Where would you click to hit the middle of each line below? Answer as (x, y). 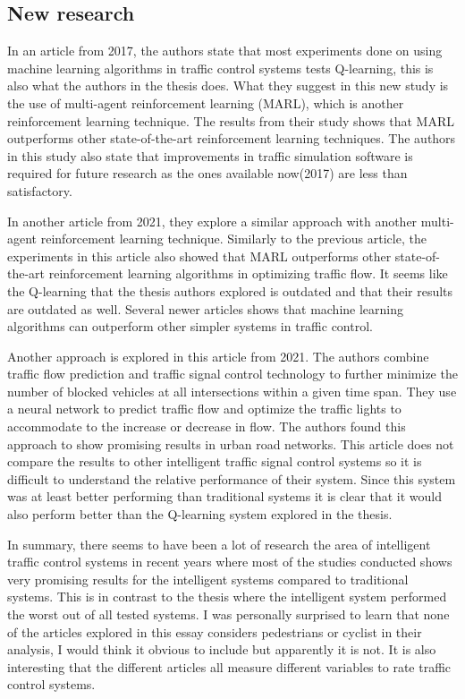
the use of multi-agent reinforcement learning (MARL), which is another (206, 102)
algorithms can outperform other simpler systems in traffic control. (190, 326)
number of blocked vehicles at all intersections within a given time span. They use (232, 391)
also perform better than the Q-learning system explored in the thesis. (200, 514)
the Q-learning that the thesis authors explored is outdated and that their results (230, 290)
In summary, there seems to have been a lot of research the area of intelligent (219, 544)
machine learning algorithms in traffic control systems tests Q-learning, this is (220, 68)
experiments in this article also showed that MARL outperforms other (199, 256)
